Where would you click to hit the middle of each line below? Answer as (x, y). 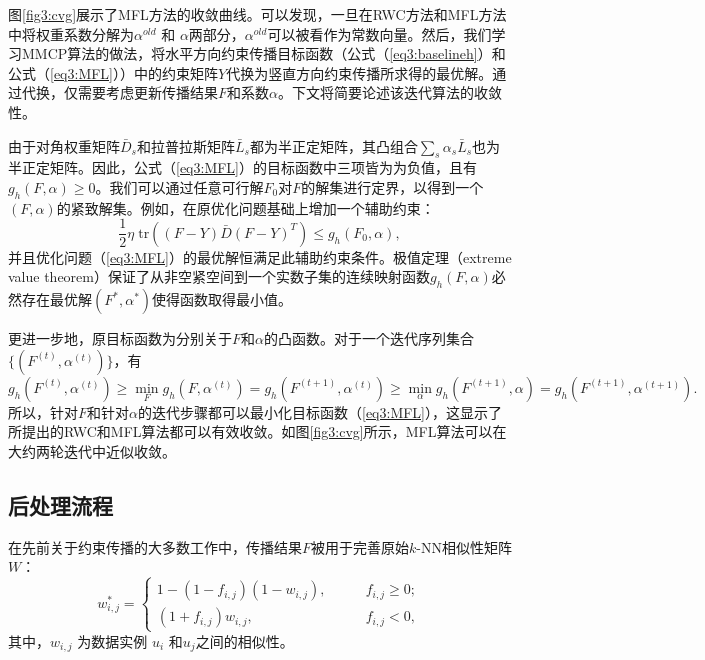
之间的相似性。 (244, 640)
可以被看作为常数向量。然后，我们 (379, 33)
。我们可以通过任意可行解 (179, 186)
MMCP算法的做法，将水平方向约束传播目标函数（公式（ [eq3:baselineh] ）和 (263, 53)
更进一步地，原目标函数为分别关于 (120, 338)
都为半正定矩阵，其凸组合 (333, 145)
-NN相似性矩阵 (464, 546)
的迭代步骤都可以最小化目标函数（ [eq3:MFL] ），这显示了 (319, 411)
